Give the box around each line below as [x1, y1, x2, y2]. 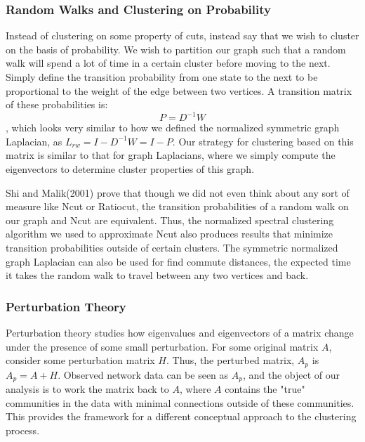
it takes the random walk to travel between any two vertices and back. [6, 268, 309, 282]
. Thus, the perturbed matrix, [166, 353, 295, 368]
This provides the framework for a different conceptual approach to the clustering [6, 409, 357, 424]
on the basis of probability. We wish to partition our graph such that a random [6, 41, 346, 56]
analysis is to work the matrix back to [6, 382, 169, 396]
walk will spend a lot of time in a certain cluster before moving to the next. [6, 56, 331, 70]
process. [6, 422, 40, 437]
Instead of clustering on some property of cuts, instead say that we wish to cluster [6, 28, 359, 43]
